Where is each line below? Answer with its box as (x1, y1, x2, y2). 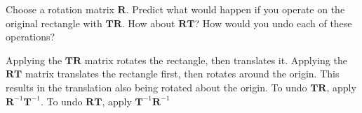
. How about (121, 15, 175, 30)
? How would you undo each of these (194, 15, 352, 30)
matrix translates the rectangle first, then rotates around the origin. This (25, 66, 340, 81)
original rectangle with (6, 15, 102, 30)
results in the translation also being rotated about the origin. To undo (6, 80, 307, 94)
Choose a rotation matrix (6, 2, 114, 16)
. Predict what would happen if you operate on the (126, 2, 345, 16)
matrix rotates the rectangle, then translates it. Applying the (84, 52, 347, 67)
